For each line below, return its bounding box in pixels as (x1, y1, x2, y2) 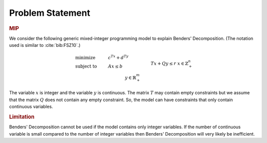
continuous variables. (9, 104, 53, 109)
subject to (75, 64, 97, 69)
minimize (75, 55, 96, 61)
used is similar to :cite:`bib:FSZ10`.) (9, 42, 81, 48)
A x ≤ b (108, 64, 123, 69)
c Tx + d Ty (108, 54, 129, 61)
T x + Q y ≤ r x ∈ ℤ (150, 61, 189, 67)
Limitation (9, 113, 35, 120)
